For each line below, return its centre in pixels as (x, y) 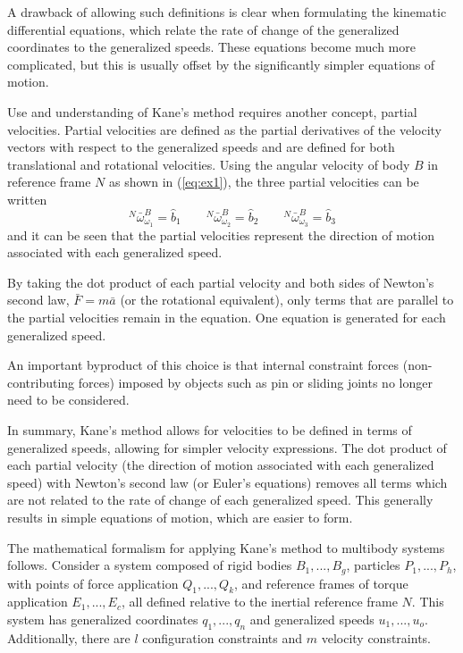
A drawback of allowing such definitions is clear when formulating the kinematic (227, 12)
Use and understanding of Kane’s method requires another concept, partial (212, 111)
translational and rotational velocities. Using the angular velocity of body (209, 164)
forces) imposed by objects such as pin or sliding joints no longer (255, 382)
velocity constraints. (376, 637)
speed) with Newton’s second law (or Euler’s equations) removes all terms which (227, 482)
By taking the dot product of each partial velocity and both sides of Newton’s (221, 282)
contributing (41, 382)
